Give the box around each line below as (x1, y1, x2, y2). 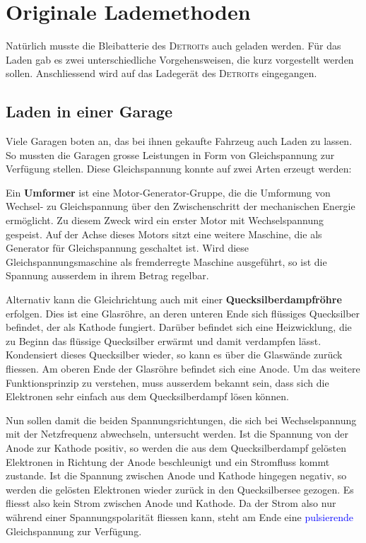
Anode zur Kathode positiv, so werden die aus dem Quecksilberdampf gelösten (6, 440, 346, 455)
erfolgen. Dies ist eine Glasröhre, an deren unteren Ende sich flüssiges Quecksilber (6, 305, 360, 320)
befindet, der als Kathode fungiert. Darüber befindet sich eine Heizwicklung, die (6, 320, 352, 334)
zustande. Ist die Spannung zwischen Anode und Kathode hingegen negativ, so (6, 468, 347, 483)
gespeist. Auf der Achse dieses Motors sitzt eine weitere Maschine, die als (6, 226, 322, 241)
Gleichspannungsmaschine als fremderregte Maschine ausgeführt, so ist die (6, 254, 327, 269)
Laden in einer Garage (6, 100, 173, 122)
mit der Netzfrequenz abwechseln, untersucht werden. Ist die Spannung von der (6, 426, 348, 441)
